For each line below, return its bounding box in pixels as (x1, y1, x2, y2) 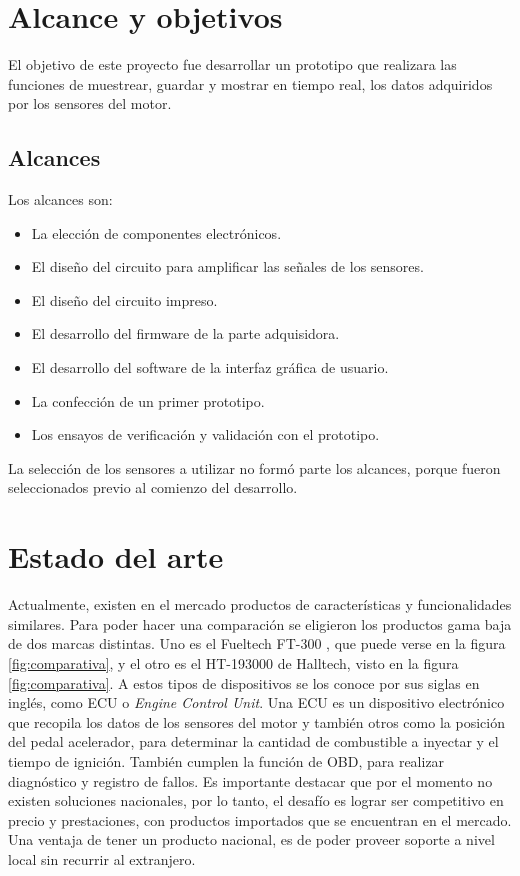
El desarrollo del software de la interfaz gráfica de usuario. (31, 357, 389, 378)
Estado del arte (8, 536, 224, 577)
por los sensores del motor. (8, 93, 172, 114)
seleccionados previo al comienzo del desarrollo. (8, 477, 298, 498)
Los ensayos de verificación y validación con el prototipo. (31, 424, 380, 445)
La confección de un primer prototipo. (31, 390, 265, 411)
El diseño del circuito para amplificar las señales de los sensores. (31, 256, 424, 277)
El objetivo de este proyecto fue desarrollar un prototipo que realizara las (8, 54, 457, 75)
